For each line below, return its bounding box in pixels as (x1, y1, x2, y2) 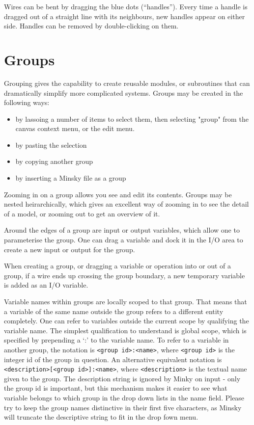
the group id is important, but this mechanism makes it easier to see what (4, 383, 227, 393)
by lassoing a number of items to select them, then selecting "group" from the (15, 113, 249, 124)
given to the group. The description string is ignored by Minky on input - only (4, 373, 241, 383)
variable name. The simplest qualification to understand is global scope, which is (4, 325, 247, 335)
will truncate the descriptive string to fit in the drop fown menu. (4, 412, 198, 422)
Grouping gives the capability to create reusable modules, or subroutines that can (4, 78, 250, 88)
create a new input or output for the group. (4, 244, 135, 254)
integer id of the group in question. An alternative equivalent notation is (4, 354, 222, 364)
